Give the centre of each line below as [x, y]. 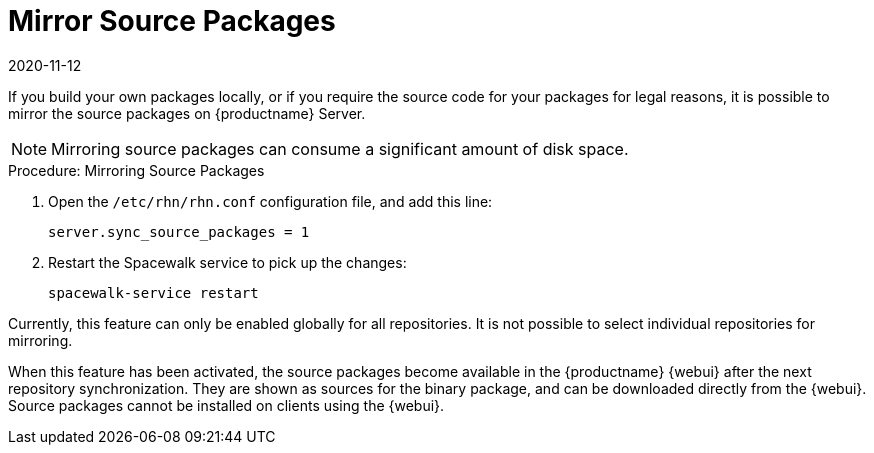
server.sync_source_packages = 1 [179, 231]
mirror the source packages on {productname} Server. [187, 113]
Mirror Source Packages [172, 21]
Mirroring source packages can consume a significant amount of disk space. [340, 148]
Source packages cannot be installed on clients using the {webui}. [226, 405]
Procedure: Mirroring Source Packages [136, 170]
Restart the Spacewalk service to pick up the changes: [227, 262]
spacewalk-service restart [153, 292]
